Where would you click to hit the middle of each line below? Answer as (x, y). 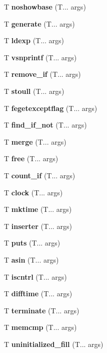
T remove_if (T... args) (42, 74)
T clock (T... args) (33, 192)
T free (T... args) (31, 158)
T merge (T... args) (35, 141)
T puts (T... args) (32, 243)
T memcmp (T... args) (40, 327)
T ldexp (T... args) (34, 40)
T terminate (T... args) (42, 310)
